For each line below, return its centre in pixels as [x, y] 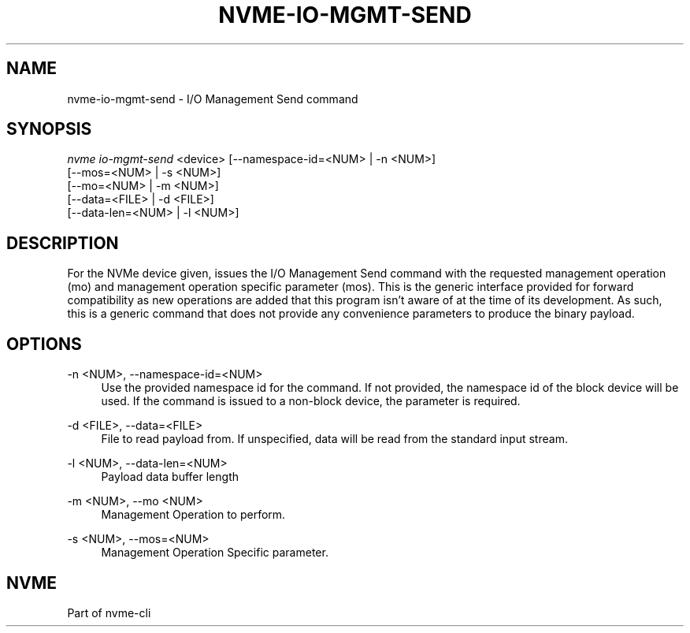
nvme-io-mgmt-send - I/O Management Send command [213, 99]
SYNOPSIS [49, 129]
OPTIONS [44, 344]
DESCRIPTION [63, 243]
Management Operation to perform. [193, 515]
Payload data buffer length [170, 477]
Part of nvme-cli [109, 613]
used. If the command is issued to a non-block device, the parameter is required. [311, 401]
